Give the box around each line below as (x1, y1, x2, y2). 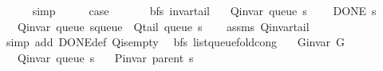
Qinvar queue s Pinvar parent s (17, 49, 194, 65)
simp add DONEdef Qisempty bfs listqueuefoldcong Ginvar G (6, 34, 345, 50)
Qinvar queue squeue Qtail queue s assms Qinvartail (17, 18, 310, 34)
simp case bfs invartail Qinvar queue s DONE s (32, 2, 377, 18)
